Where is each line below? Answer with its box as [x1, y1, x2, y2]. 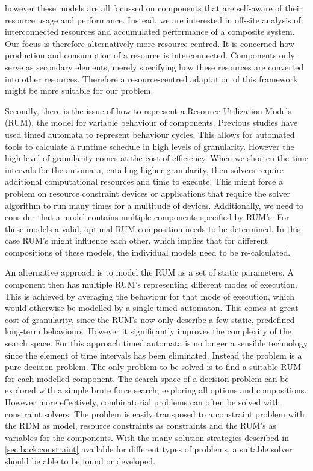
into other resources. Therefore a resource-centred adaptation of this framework [5, 72, 298, 85]
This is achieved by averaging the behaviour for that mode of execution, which [5, 289, 294, 302]
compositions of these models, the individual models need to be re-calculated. [5, 245, 291, 258]
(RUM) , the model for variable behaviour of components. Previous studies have [5, 116, 298, 129]
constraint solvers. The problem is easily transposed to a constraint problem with [5, 407, 305, 420]
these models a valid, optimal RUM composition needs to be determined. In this [5, 222, 301, 235]
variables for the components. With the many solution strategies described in [5, 431, 289, 443]
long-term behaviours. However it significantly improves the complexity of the [5, 325, 291, 337]
